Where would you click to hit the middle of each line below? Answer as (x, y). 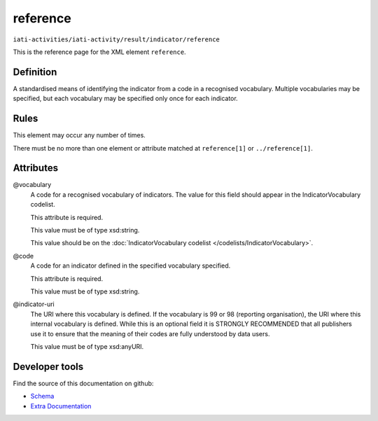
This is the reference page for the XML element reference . (99, 52)
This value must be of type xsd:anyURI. (87, 346)
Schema (42, 396)
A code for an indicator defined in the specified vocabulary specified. (131, 265)
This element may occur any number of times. (79, 135)
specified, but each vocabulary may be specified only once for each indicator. (125, 99)
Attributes (36, 168)
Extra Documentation (61, 406)
